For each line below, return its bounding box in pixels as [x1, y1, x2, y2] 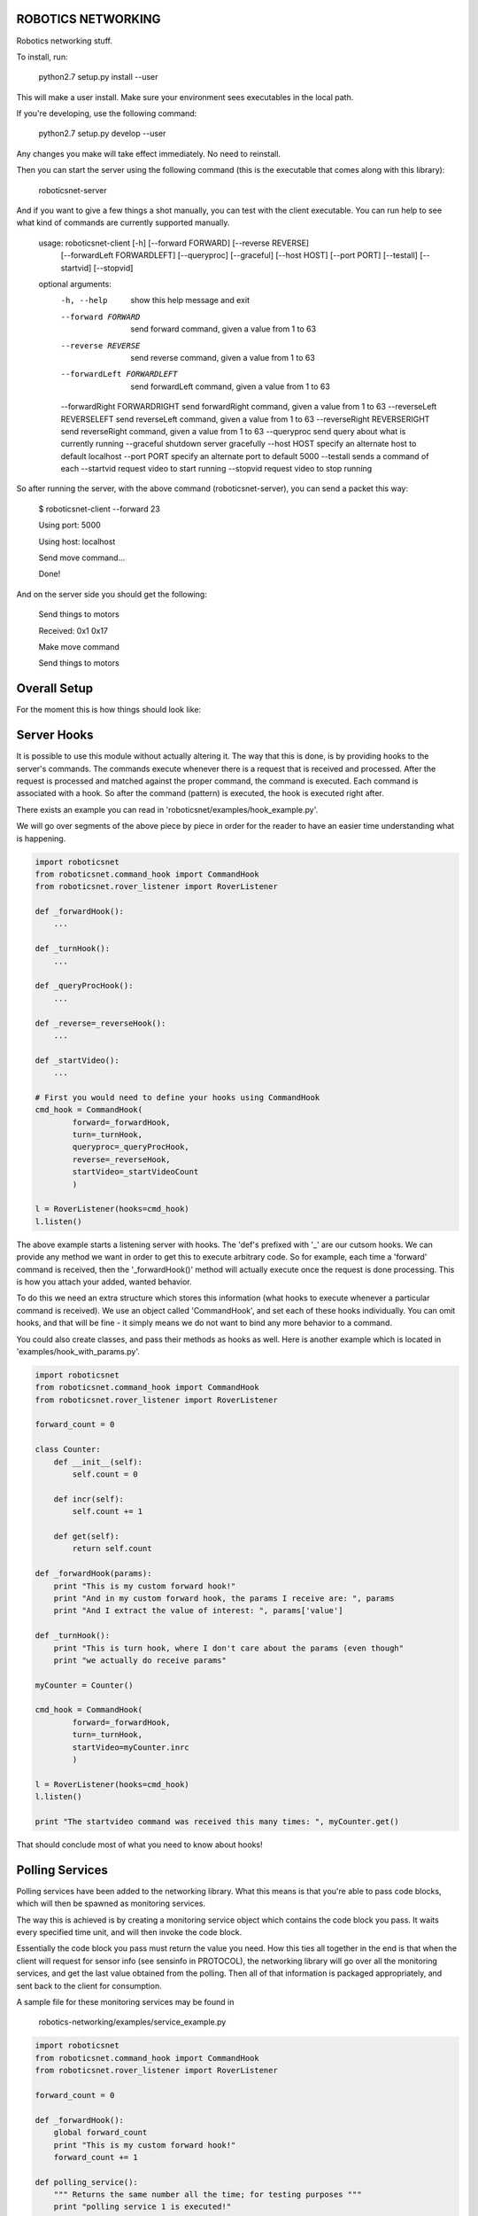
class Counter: [35, 1445, 101, 1455]
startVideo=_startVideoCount [72, 1167, 199, 1177]
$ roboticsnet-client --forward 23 [38, 503, 161, 514]
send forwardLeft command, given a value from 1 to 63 [130, 381, 331, 392]
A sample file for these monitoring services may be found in [16, 1997, 235, 2007]
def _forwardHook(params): [35, 1569, 152, 1579]
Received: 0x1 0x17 [38, 625, 109, 636]
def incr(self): [53, 1494, 124, 1504]
